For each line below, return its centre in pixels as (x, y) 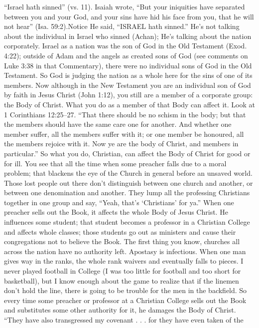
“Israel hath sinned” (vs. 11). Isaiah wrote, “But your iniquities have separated (125, 6)
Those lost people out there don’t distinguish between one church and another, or (129, 182)
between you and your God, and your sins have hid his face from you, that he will (129, 16)
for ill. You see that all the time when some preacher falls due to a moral (115, 163)
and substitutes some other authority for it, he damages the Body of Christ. (120, 310)
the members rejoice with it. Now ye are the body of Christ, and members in (121, 144)
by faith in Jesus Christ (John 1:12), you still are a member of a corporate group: (129, 95)
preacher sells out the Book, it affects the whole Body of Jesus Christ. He (116, 212)
